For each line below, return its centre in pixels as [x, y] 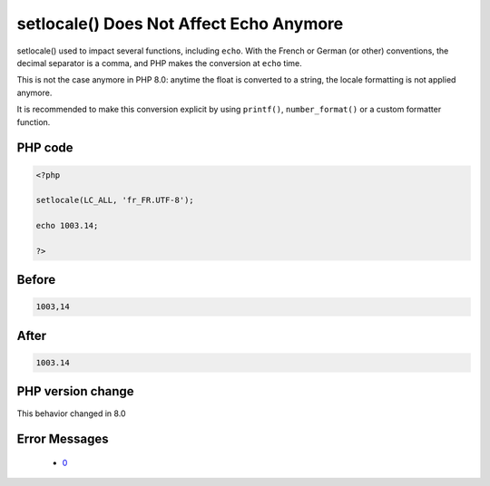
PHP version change [76, 391]
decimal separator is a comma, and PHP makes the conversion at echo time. [160, 63]
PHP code [45, 148]
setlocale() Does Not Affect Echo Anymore [180, 24]
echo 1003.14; [67, 226]
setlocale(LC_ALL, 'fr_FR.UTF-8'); [115, 200]
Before [36, 280]
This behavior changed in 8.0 [71, 413]
